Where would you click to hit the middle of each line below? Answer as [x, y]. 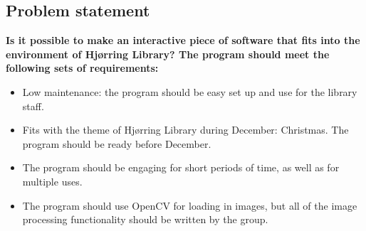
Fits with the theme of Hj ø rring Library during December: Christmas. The [185, 130]
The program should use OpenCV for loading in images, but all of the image [190, 205]
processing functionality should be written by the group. [145, 219]
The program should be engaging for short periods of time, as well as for [181, 167]
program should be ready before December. [117, 143]
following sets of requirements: [82, 68]
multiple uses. [52, 181]
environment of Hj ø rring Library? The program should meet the [168, 54]
